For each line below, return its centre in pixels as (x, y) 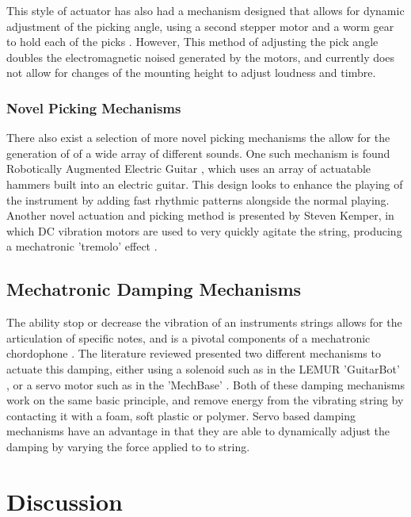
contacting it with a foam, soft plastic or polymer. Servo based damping (181, 415)
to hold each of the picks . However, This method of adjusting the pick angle (192, 42)
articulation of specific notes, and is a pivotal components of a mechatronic (188, 337)
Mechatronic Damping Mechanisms (154, 289)
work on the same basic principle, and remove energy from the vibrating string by (205, 400)
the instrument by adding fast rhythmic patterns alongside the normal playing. (198, 199)
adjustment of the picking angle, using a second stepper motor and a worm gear (200, 26)
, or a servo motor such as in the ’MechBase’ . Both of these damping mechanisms (206, 384)
